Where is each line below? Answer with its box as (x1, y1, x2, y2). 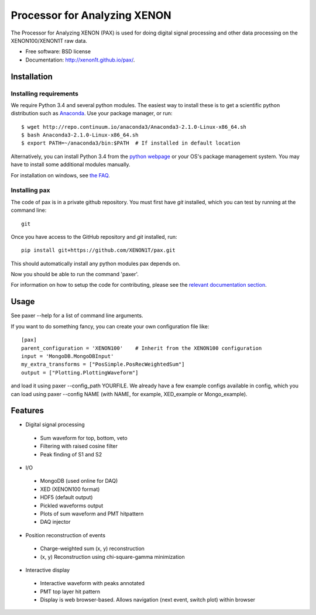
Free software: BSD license (25, 48, 91, 55)
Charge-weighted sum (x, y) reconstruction (40, 545, 145, 552)
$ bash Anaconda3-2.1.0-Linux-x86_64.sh (21, 132, 139, 139)
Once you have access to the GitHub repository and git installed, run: (11, 233, 178, 240)
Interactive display (25, 566, 70, 573)
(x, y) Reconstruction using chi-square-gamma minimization (40, 553, 186, 560)
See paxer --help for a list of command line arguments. (11, 312, 143, 319)
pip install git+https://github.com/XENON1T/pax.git (21, 247, 176, 254)
